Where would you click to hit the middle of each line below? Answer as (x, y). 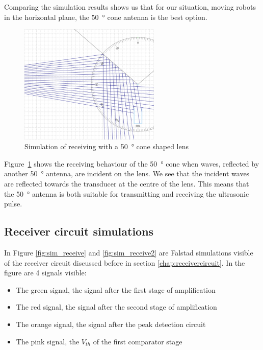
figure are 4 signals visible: (45, 273)
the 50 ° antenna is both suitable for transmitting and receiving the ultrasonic (127, 193)
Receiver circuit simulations (79, 231)
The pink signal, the (48, 341)
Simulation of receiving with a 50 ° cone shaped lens (107, 146)
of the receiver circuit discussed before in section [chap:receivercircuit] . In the (125, 262)
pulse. (13, 204)
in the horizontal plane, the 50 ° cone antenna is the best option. (106, 17)
